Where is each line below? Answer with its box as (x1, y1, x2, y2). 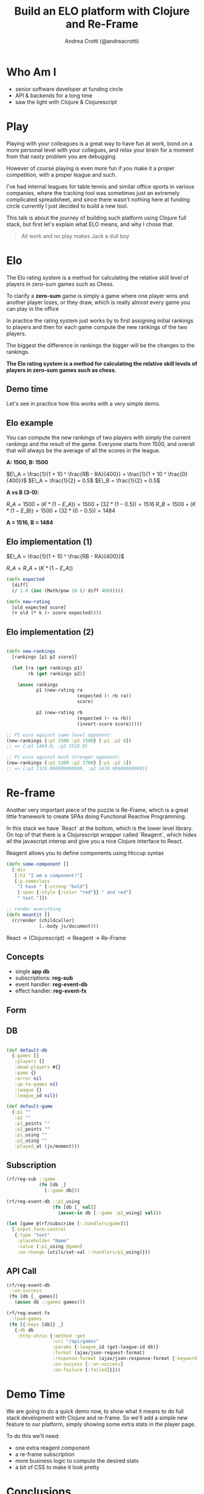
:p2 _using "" (14, 1138, 47, 1144)
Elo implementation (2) (6, 626, 94, 637)
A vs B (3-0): (6, 489, 39, 496)
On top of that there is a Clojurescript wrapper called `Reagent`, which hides (6, 830, 197, 838)
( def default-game (6, 1103, 53, 1110)
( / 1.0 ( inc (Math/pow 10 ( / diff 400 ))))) (12, 587, 123, 593)
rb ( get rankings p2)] (28, 670, 86, 677)
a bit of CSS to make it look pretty (15, 1464, 100, 1471)
